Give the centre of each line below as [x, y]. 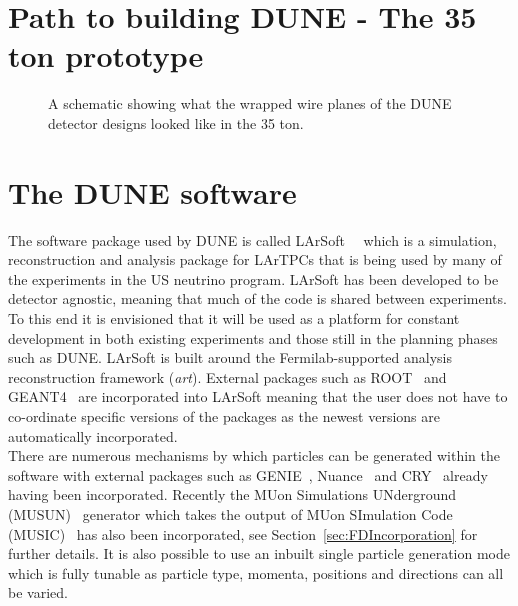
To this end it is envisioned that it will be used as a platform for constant [234, 318]
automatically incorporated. [93, 435]
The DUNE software [152, 191]
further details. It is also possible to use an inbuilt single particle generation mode [259, 553]
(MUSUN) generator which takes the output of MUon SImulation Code [230, 513]
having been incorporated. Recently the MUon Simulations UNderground [232, 494]
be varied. [38, 592]
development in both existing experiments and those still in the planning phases [253, 337]
